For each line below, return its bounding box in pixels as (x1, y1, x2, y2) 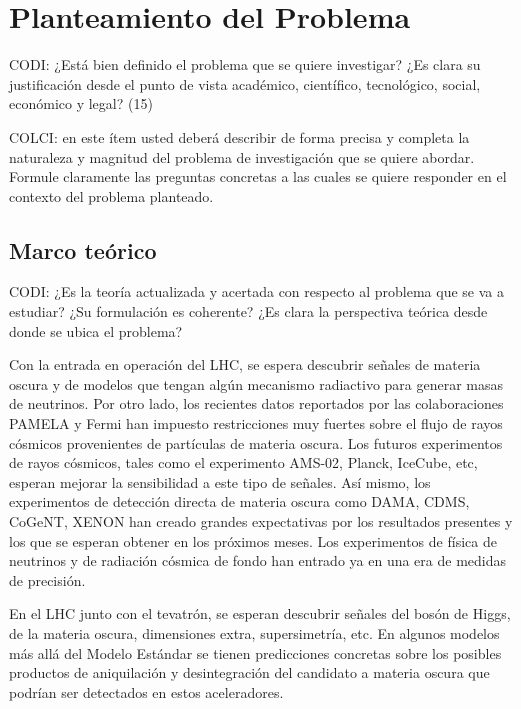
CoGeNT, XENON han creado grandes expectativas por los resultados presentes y (9, 511, 513, 532)
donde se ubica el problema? (9, 320, 183, 341)
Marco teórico (9, 234, 157, 265)
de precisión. (9, 569, 86, 590)
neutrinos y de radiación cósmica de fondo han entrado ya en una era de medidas (9, 550, 506, 571)
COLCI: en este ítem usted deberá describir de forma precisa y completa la (9, 126, 470, 147)
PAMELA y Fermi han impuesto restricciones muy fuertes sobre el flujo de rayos (9, 413, 503, 434)
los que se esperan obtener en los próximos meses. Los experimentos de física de (9, 530, 497, 551)
